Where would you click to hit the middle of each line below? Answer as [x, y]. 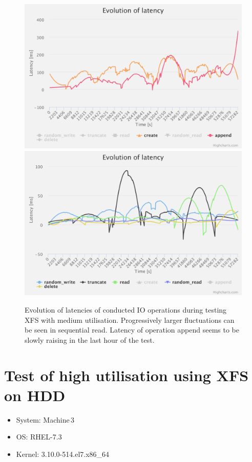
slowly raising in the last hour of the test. [90, 339]
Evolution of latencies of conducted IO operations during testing [126, 309]
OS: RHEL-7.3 [39, 437]
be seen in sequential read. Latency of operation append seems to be [132, 330]
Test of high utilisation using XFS [127, 375]
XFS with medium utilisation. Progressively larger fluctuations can [130, 320]
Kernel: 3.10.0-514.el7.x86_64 [63, 454]
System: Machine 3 [45, 419]
